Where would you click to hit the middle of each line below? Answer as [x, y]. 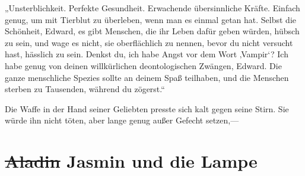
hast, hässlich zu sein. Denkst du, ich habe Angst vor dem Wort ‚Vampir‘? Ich [147, 54]
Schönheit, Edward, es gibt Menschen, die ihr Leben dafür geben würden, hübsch [152, 31]
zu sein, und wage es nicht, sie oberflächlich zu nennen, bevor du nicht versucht [149, 42]
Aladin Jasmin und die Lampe [131, 161]
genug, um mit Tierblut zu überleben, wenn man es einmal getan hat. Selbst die [151, 19]
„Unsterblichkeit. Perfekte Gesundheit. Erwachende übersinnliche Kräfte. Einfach [152, 8]
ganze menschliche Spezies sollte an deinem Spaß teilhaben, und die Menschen [147, 77]
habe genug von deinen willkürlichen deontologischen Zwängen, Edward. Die [143, 65]
